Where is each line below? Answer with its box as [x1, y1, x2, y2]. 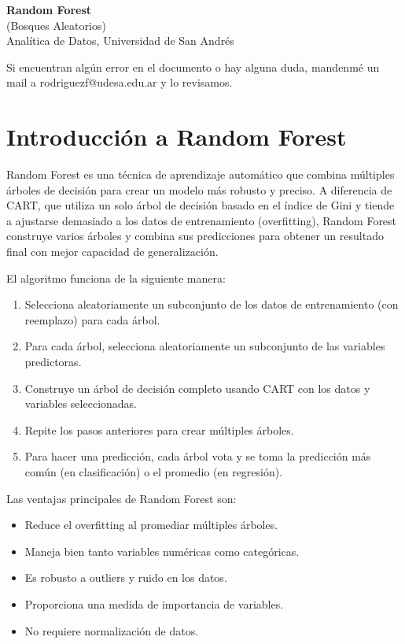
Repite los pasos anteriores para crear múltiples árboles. [24, 421, 294, 438]
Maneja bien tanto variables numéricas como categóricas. [24, 542, 300, 559]
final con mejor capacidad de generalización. [6, 243, 219, 260]
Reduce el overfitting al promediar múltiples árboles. [24, 516, 278, 533]
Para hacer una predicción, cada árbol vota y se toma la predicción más [24, 448, 371, 464]
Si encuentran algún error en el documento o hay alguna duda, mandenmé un [6, 58, 380, 75]
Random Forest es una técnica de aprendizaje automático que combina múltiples [6, 166, 395, 183]
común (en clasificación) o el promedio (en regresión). [24, 464, 283, 479]
